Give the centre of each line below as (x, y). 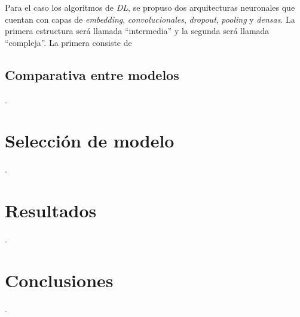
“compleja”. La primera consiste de (68, 42)
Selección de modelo (90, 141)
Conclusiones (59, 280)
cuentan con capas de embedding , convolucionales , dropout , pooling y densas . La (150, 19)
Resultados (51, 210)
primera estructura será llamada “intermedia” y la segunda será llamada (137, 31)
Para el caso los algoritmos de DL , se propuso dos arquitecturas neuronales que (150, 7)
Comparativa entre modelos (92, 74)
